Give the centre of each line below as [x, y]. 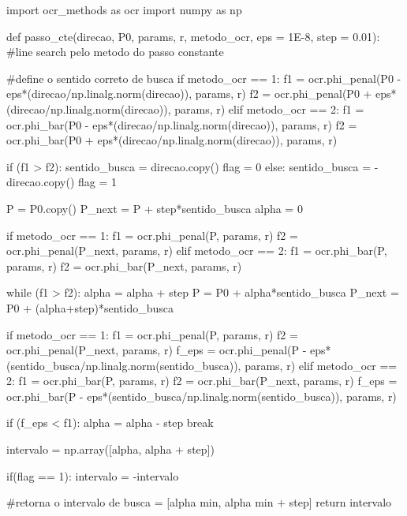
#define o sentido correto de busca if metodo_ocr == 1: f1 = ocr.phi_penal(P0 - [204, 78]
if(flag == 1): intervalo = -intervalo [93, 475]
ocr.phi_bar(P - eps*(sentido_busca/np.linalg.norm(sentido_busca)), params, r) [202, 396]
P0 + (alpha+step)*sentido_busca [90, 307]
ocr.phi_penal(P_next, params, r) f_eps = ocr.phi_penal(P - [157, 350]
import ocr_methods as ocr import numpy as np [124, 9]
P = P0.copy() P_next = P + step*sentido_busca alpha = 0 [155, 208]
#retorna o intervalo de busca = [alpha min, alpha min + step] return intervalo [199, 502]
